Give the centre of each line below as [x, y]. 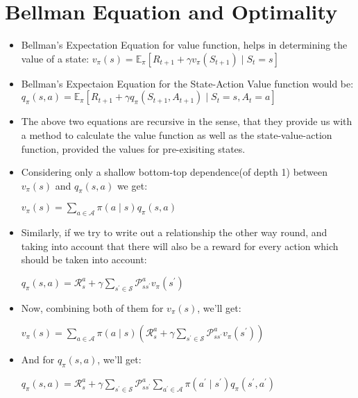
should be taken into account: [84, 259]
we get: [132, 185]
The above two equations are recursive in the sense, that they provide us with [187, 121]
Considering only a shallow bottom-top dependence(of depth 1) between [174, 172]
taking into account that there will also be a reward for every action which [180, 246]
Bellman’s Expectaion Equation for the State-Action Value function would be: [187, 83]
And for [38, 359]
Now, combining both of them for [92, 307]
